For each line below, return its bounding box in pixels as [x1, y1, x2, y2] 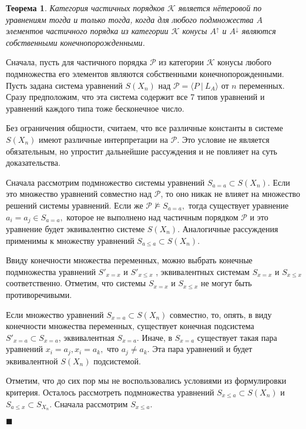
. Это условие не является [177, 133, 270, 145]
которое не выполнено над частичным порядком [66, 210, 238, 223]
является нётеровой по [178, 2, 262, 14]
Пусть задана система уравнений [6, 79, 123, 91]
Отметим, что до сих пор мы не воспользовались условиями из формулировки [6, 374, 287, 387]
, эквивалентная [58, 331, 115, 343]
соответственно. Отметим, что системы [6, 277, 146, 289]
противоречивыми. [6, 288, 72, 300]
